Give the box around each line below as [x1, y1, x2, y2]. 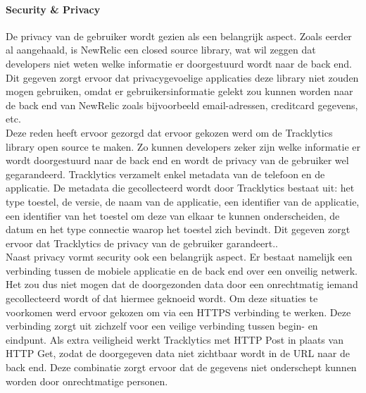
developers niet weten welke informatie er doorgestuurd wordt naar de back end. [6, 56, 352, 70]
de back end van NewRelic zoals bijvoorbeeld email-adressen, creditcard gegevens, [6, 97, 358, 112]
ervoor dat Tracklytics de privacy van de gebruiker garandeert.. [6, 235, 278, 250]
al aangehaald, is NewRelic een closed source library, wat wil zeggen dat [6, 42, 316, 57]
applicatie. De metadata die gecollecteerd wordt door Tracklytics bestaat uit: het [6, 180, 355, 195]
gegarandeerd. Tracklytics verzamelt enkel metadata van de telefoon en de [6, 166, 325, 181]
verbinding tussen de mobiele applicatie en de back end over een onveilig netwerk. [6, 263, 358, 277]
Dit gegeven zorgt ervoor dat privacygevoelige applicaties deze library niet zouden [6, 70, 359, 85]
